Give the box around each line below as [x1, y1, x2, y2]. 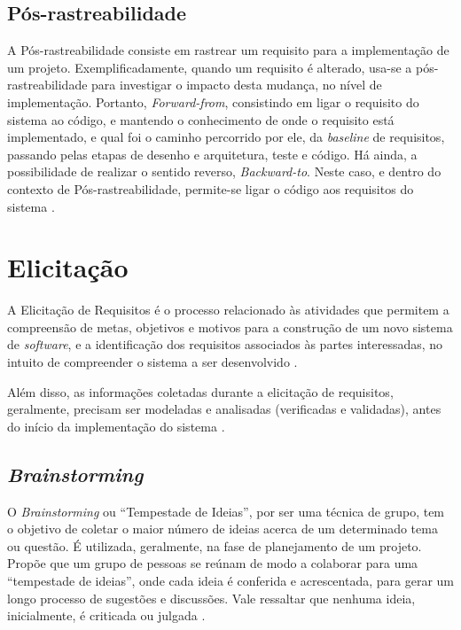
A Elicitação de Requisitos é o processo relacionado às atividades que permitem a [7, 300, 449, 319]
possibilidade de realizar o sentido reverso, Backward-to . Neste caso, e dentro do [7, 162, 441, 181]
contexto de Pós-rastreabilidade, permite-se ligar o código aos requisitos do [7, 179, 414, 198]
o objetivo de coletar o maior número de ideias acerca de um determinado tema [7, 519, 438, 538]
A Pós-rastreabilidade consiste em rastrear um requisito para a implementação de [7, 41, 449, 59]
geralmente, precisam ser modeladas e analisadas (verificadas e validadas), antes [7, 400, 441, 418]
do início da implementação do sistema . [7, 416, 225, 435]
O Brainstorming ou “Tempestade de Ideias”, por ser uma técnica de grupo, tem [7, 502, 445, 520]
